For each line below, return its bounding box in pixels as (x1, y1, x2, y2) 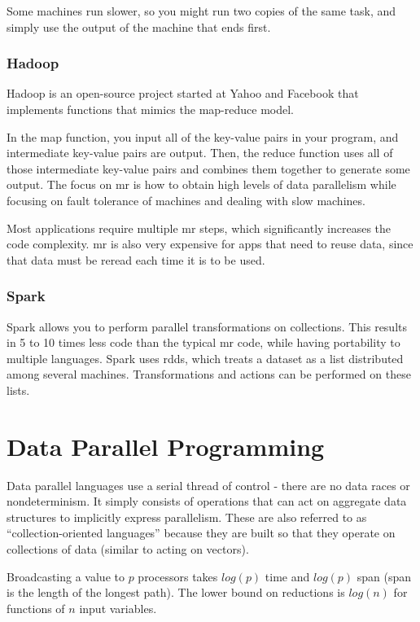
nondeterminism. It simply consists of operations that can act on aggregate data (7, 493, 407, 510)
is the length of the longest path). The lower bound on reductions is (7, 584, 345, 601)
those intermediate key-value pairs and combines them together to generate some (7, 160, 410, 177)
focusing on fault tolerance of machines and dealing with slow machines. (7, 191, 365, 208)
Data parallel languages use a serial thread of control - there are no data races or (7, 476, 410, 493)
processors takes (138, 567, 218, 585)
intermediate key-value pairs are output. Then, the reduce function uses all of (7, 144, 393, 161)
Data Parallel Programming (7, 429, 325, 462)
